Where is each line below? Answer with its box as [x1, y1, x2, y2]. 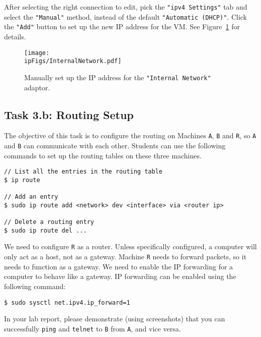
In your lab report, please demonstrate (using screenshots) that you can [4, 313, 225, 324]
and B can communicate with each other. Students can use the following [4, 140, 226, 150]
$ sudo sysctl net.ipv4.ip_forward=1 [4, 299, 130, 306]
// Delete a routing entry [4, 218, 94, 226]
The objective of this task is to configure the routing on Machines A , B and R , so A [4, 130, 256, 141]
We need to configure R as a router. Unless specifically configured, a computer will [4, 241, 257, 252]
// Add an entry [4, 193, 58, 201]
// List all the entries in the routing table [4, 168, 162, 176]
